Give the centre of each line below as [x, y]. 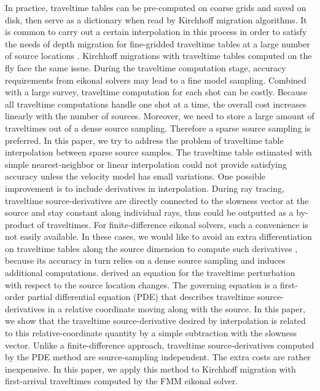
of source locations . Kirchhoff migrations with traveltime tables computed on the [158, 56]
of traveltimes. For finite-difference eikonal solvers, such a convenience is [173, 224]
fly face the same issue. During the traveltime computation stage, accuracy [146, 67]
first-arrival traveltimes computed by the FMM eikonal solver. [122, 381]
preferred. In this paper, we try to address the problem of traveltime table [144, 140]
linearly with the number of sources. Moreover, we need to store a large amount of [160, 116]
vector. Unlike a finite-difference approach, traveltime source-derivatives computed [160, 345]
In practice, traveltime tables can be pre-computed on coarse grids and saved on [156, 7]
